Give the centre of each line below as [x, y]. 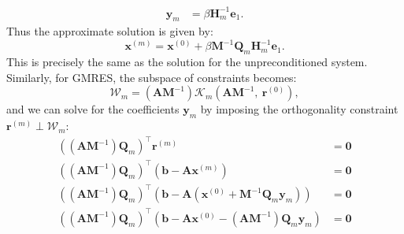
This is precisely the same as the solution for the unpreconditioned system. [187, 62]
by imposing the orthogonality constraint [299, 109]
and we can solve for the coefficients [93, 109]
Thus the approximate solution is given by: [110, 31]
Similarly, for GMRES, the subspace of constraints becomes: [152, 77]
